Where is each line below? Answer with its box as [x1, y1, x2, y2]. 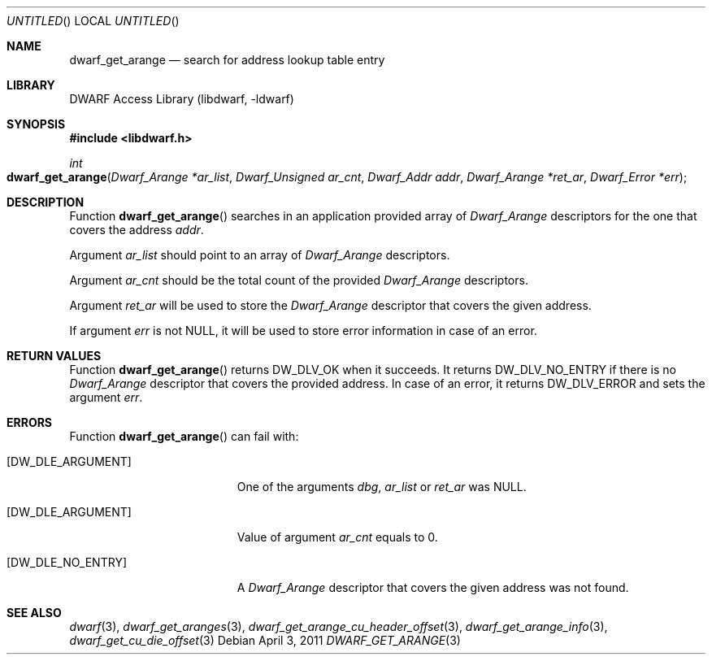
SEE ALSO [7, 606, 62, 620]
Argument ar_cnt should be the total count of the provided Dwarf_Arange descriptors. [69, 273, 528, 287]
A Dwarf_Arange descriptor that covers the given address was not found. [237, 581, 629, 594]
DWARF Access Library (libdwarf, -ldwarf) [69, 92, 294, 106]
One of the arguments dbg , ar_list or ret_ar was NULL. [237, 480, 527, 494]
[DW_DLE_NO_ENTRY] [7, 555, 127, 569]
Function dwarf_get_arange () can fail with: [69, 429, 299, 443]
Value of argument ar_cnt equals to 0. [237, 530, 438, 544]
